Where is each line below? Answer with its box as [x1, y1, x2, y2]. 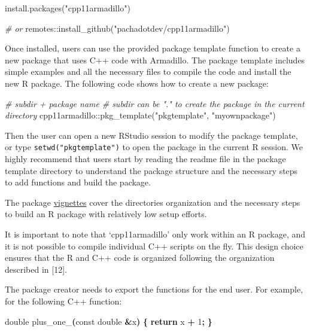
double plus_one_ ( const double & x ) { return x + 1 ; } [5, 315, 212, 327]
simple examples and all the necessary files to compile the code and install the [5, 65, 291, 78]
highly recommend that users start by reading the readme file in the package [5, 153, 286, 165]
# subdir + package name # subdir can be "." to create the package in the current [5, 97, 305, 109]
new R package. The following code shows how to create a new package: [5, 77, 269, 89]
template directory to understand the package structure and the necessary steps [5, 164, 298, 176]
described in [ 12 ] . [5, 263, 68, 275]
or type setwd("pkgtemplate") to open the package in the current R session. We [5, 141, 303, 153]
